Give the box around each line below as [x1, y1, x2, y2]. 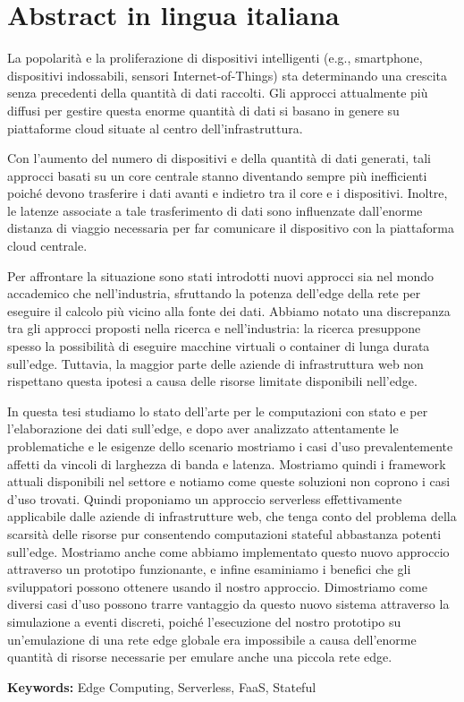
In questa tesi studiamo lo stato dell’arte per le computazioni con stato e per [7, 401, 428, 420]
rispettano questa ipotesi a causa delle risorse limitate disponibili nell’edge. [7, 372, 418, 390]
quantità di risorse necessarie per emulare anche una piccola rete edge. [7, 647, 392, 666]
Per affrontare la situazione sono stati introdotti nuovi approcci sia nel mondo [7, 266, 434, 285]
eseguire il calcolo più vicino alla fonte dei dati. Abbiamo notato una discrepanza [7, 301, 451, 320]
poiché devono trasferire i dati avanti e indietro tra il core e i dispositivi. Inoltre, [7, 184, 448, 202]
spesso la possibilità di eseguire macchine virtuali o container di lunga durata [7, 337, 430, 355]
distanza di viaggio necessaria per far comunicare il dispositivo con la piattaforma [7, 218, 454, 237]
